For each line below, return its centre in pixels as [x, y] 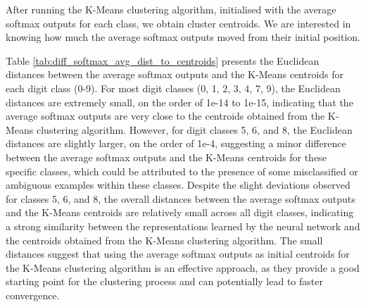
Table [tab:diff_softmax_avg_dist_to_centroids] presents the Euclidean [163, 60]
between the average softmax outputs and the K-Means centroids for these [166, 157]
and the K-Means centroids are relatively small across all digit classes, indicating [180, 212]
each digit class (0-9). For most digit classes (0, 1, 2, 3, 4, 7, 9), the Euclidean [173, 88]
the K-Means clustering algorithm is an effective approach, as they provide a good [183, 267]
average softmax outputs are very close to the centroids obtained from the [165, 116]
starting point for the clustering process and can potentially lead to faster [164, 281]
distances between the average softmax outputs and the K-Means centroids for [175, 74]
